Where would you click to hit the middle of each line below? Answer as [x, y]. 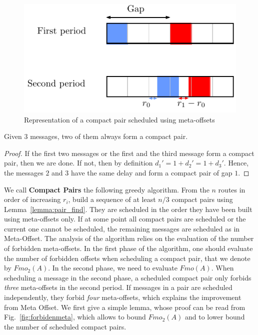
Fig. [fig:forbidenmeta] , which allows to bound [75, 317]
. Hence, [236, 163]
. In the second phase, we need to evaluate [113, 268]
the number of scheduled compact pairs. [65, 326]
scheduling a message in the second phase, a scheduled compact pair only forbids [128, 277]
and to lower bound [215, 317]
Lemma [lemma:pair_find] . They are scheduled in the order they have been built [128, 209]
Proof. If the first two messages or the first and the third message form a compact [129, 153]
